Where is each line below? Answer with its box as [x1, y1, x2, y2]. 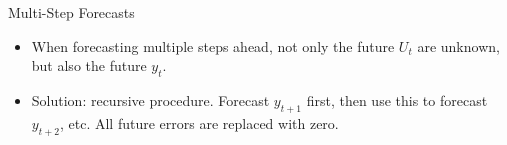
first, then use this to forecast [306, 89, 488, 110]
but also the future [31, 55, 147, 76]
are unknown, [417, 35, 500, 56]
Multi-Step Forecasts [8, 2, 135, 22]
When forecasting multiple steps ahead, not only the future [31, 35, 395, 56]
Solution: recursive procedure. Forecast [31, 89, 270, 110]
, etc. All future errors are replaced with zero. [59, 112, 339, 133]
